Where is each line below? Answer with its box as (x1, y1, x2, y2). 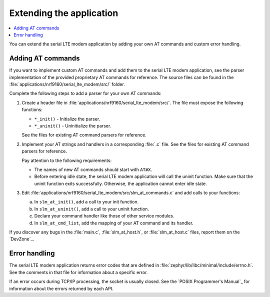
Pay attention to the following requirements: (21, 157, 112, 163)
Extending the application (9, 7, 118, 18)
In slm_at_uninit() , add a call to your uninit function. (34, 205, 149, 212)
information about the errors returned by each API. (9, 285, 113, 291)
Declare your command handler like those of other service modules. (34, 213, 174, 219)
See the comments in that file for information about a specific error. (9, 269, 148, 275)
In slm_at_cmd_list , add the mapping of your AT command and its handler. (34, 220, 193, 226)
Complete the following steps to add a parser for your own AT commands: (9, 90, 162, 96)
